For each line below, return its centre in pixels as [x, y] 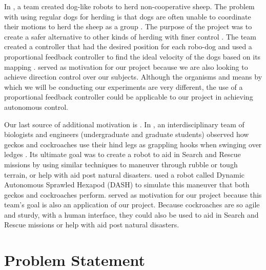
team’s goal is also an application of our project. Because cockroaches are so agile [132, 205]
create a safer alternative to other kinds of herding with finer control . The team [130, 36]
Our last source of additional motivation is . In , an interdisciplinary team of [124, 124]
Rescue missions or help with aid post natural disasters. [92, 225]
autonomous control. [36, 107]
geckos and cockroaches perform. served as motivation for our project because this [133, 194]
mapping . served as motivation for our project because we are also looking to [126, 66]
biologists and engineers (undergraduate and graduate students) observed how [127, 134]
